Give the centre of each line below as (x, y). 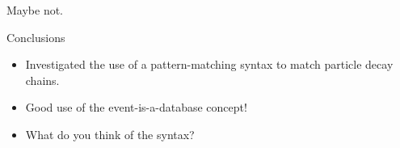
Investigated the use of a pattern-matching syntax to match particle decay (209, 64)
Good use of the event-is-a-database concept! (136, 107)
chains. (42, 80)
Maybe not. (35, 10)
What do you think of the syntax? (110, 134)
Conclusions (36, 37)
